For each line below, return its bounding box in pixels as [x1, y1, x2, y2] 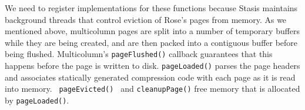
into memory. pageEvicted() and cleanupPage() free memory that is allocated [5, 82, 300, 95]
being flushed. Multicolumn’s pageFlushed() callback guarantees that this [5, 48, 273, 60]
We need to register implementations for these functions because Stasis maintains [5, 2, 298, 14]
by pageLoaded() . [5, 94, 69, 106]
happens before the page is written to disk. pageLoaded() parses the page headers [5, 59, 300, 72]
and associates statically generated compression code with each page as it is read [5, 71, 296, 83]
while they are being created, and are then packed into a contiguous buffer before [5, 36, 298, 48]
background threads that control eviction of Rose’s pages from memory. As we [5, 13, 287, 25]
